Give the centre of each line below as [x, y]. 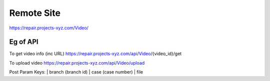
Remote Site [35, 13]
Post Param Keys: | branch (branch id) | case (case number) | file [76, 72]
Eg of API [24, 42]
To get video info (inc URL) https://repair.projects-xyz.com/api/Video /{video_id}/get [95, 54]
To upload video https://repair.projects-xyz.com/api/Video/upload [77, 63]
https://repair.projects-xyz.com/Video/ [49, 28]
